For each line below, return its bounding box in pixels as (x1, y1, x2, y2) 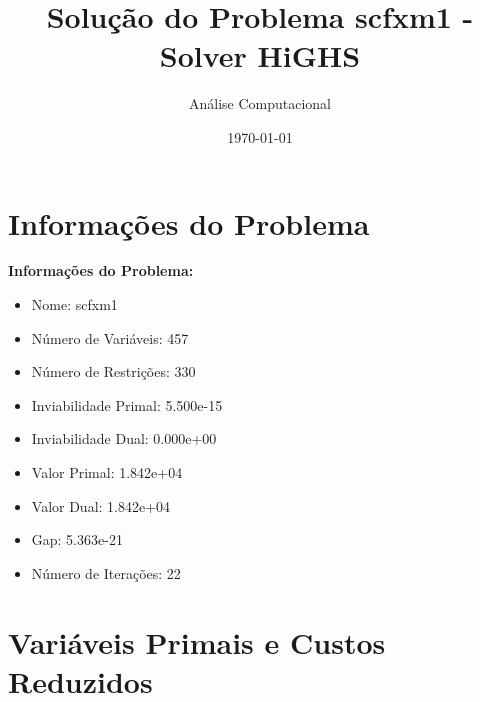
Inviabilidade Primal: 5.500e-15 (31, 394, 223, 415)
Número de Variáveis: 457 (31, 327, 189, 348)
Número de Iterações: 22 (31, 562, 181, 583)
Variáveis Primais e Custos (8, 621, 386, 662)
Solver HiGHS (159, 35, 361, 76)
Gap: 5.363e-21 (31, 529, 123, 550)
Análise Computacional (188, 93, 332, 114)
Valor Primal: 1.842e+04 (31, 462, 183, 482)
